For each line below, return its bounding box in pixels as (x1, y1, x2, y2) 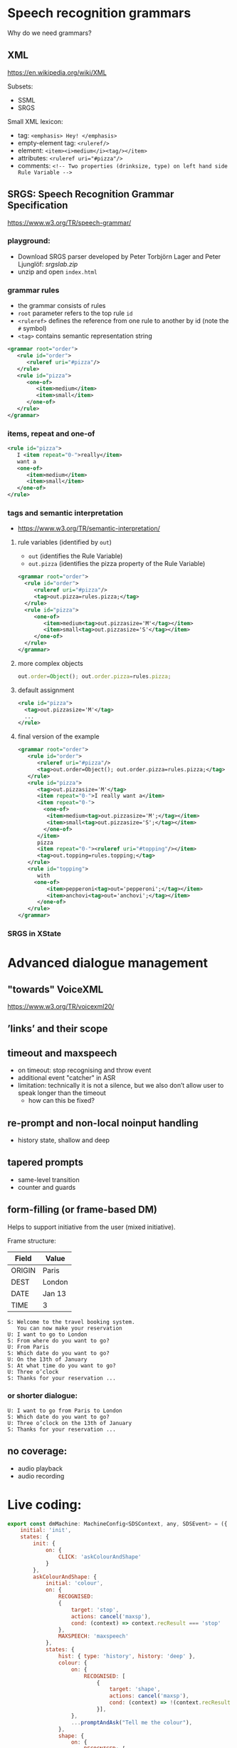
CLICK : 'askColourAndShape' (58, 1553, 142, 1561)
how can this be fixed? (28, 1096, 95, 1105)
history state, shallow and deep (17, 1136, 110, 1144)
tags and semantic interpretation (7, 508, 123, 518)
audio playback (17, 1464, 63, 1473)
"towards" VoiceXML (7, 983, 104, 995)
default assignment (17, 686, 75, 694)
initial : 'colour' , (45, 1580, 103, 1587)
